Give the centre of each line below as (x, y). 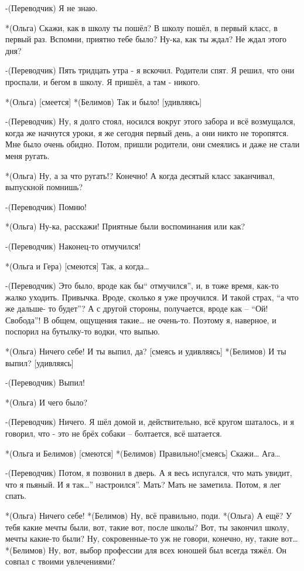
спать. (16, 496)
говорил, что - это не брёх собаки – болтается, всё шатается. (114, 433)
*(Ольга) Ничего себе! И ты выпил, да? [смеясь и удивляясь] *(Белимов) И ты (146, 351)
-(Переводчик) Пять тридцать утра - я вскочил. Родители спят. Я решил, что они (150, 70)
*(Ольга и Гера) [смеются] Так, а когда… (77, 266)
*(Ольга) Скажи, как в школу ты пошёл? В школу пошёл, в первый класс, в (141, 27)
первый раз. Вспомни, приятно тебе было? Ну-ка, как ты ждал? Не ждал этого (146, 39)
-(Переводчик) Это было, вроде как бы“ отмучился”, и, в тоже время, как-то (142, 285)
